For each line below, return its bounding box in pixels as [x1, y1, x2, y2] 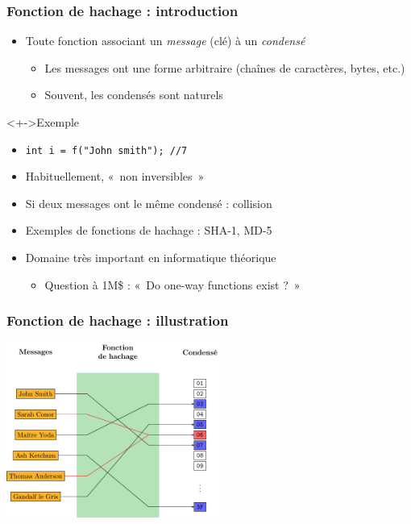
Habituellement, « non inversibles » [25, 168, 205, 185]
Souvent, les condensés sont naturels [44, 86, 223, 103]
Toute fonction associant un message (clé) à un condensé [25, 32, 305, 49]
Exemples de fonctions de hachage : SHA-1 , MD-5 [25, 222, 272, 239]
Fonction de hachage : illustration [6, 310, 229, 331]
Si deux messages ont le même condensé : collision [25, 194, 272, 211]
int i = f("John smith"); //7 [25, 144, 188, 156]
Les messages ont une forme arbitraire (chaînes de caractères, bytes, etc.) [44, 59, 405, 76]
